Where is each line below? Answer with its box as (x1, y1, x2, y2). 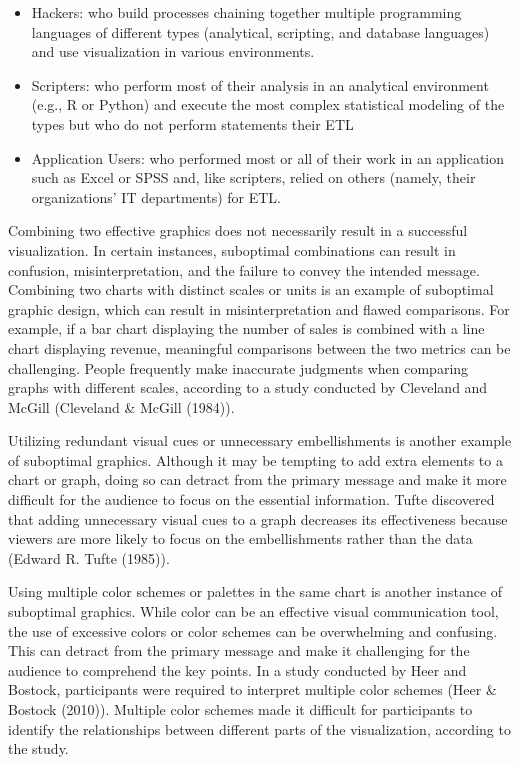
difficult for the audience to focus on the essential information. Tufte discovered (8, 489, 495, 510)
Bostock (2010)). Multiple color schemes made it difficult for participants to (8, 699, 473, 719)
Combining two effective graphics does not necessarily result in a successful (8, 220, 468, 241)
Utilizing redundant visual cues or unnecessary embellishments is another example (8, 430, 512, 451)
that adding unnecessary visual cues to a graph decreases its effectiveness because (8, 508, 508, 529)
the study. (8, 738, 69, 759)
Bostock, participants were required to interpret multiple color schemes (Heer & (8, 679, 497, 700)
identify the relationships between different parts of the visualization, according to (8, 718, 511, 739)
